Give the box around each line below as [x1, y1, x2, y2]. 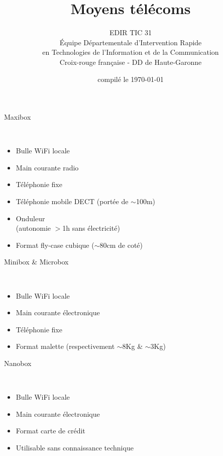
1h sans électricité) [62, 223, 120, 233]
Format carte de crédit [16, 425, 85, 436]
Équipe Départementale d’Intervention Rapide [59, 37, 202, 47]
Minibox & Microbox [4, 256, 69, 267]
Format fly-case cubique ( [16, 239, 94, 250]
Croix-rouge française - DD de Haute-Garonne [59, 56, 202, 67]
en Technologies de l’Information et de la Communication [42, 47, 219, 57]
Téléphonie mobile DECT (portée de [16, 196, 129, 207]
